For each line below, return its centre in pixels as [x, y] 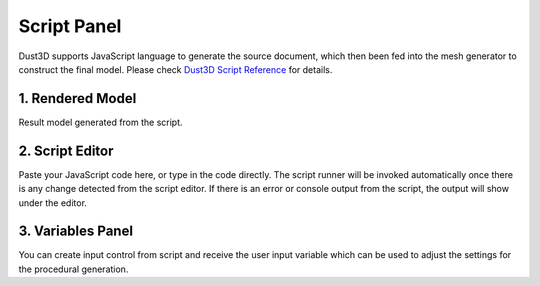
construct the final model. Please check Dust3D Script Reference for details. [175, 69]
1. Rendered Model [77, 98]
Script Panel [70, 26]
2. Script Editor [66, 150]
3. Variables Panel [76, 231]
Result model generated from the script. [101, 122]
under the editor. [52, 202]
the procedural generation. [73, 269]
